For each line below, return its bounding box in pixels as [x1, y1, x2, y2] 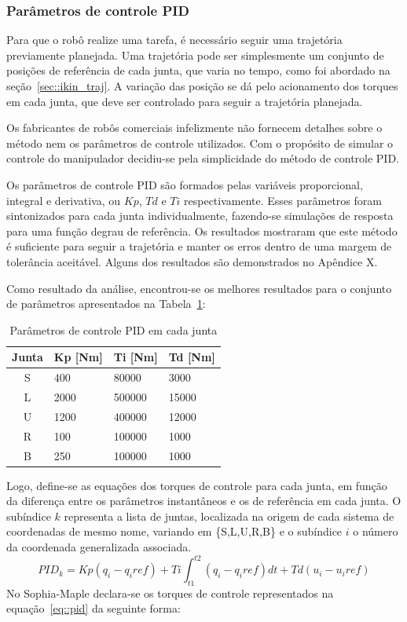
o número [353, 523, 398, 540]
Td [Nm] [168, 349, 215, 365]
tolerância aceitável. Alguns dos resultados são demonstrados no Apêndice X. [6, 253, 378, 269]
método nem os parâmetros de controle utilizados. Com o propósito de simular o [6, 134, 394, 151]
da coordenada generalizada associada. [6, 539, 192, 554]
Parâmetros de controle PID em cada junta [9, 321, 218, 338]
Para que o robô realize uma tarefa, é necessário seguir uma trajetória [6, 31, 343, 48]
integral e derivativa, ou [6, 192, 121, 208]
